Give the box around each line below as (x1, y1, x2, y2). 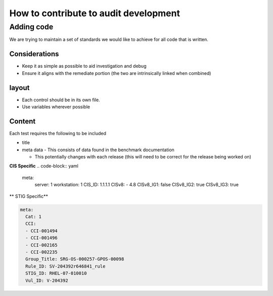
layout (9, 83, 30, 92)
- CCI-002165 (25, 242, 58, 248)
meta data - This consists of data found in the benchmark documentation (22, 147, 174, 153)
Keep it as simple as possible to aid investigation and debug (22, 63, 147, 69)
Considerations (9, 50, 59, 58)
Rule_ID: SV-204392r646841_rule (25, 263, 106, 269)
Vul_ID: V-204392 (25, 277, 68, 283)
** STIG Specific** (9, 193, 48, 199)
